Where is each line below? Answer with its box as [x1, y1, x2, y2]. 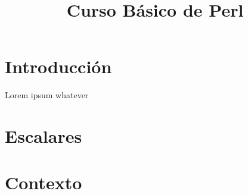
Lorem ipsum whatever [5, 89, 89, 101]
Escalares [5, 124, 82, 148]
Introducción [5, 54, 112, 79]
